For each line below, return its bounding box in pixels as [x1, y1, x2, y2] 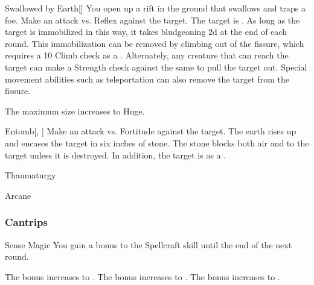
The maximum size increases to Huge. [5, 104, 145, 117]
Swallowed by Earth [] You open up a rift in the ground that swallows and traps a [5, 2, 306, 14]
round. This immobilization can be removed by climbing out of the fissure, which [5, 37, 304, 49]
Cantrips [5, 215, 48, 230]
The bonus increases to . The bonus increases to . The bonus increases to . [5, 270, 280, 283]
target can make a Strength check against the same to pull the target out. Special [5, 60, 307, 73]
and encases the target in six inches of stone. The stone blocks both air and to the [5, 136, 309, 149]
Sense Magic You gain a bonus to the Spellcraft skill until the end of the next [5, 238, 292, 251]
